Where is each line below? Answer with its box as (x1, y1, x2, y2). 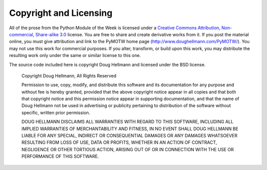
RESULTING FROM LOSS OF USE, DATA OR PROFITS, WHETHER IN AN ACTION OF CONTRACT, (21, 139, 218, 146)
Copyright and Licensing (9, 7, 113, 18)
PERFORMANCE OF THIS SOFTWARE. (21, 154, 99, 160)
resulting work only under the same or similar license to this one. (9, 53, 141, 58)
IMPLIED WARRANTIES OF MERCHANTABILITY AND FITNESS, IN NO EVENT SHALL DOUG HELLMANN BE (21, 125, 238, 131)
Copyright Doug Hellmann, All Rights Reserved (21, 72, 117, 79)
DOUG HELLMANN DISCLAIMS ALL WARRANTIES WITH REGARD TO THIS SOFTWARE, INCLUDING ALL (21, 119, 233, 125)
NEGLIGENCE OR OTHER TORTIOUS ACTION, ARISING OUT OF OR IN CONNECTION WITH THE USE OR (21, 146, 234, 152)
